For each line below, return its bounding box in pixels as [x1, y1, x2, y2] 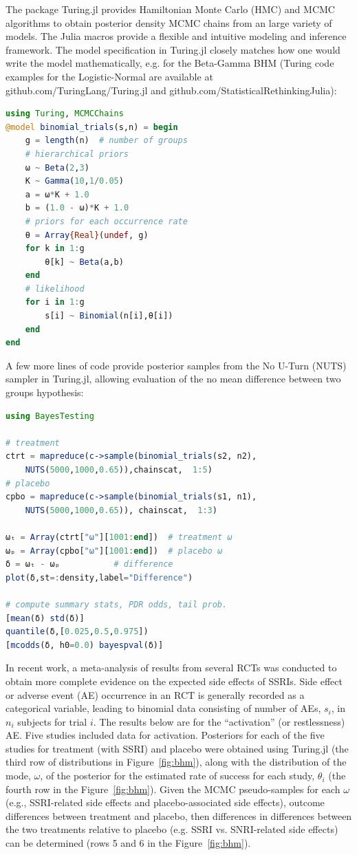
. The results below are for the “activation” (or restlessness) [93, 714, 345, 728]
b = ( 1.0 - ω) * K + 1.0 [25, 203, 129, 213]
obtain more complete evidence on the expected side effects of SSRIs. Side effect [6, 673, 343, 688]
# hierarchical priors [25, 149, 129, 159]
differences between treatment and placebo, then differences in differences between [6, 808, 352, 823]
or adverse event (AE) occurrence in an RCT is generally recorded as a [6, 687, 305, 702]
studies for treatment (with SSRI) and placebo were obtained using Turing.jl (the [6, 741, 349, 755]
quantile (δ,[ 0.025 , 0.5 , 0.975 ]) [6, 627, 149, 637]
